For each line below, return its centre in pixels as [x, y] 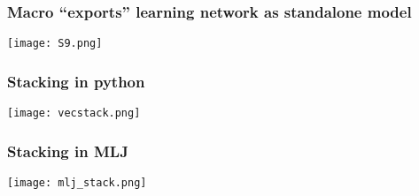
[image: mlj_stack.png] [77, 182]
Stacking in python [76, 81]
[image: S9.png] [55, 44]
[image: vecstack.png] [74, 113]
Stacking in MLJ [68, 151]
